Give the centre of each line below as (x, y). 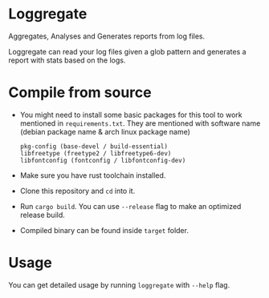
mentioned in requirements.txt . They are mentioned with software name (140, 123)
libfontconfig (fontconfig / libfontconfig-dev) (103, 160)
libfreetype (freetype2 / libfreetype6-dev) (96, 153)
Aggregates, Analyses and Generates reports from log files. (107, 36)
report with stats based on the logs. (67, 60)
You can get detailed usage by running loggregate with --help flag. (119, 284)
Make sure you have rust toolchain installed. (93, 175)
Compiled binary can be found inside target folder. (104, 230)
